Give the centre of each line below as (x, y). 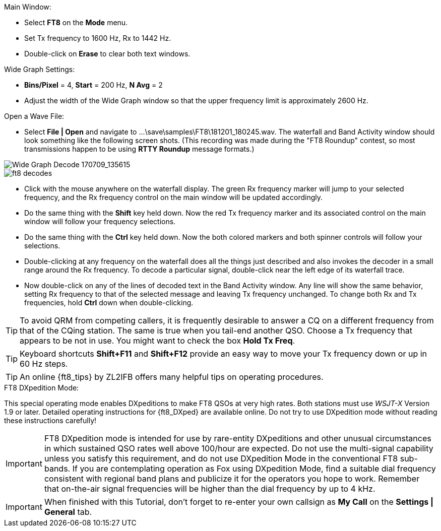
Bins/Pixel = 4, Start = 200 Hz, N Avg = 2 (93, 85)
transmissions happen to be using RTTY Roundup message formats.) (139, 149)
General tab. (68, 512)
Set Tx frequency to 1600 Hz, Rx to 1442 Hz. (98, 38)
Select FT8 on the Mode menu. (76, 22)
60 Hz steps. (44, 364)
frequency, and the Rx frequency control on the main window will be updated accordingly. (174, 197)
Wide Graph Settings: (40, 69)
